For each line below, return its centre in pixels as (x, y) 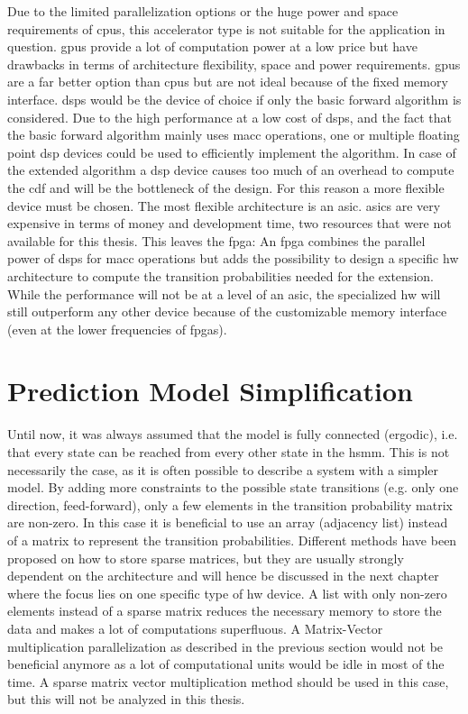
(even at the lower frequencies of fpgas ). (117, 329)
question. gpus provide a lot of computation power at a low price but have (212, 46)
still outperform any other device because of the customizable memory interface (227, 311)
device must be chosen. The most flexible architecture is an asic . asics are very (224, 205)
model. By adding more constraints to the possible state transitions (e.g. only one (233, 487)
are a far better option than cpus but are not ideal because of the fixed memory (228, 82)
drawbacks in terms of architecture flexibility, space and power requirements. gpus (234, 64)
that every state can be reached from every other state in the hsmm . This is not (229, 452)
